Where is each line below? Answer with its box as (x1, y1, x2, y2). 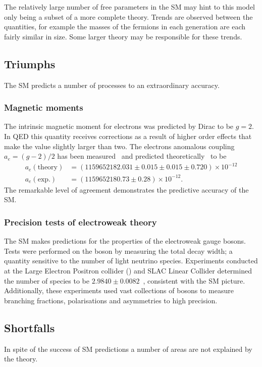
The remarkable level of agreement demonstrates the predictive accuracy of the (4, 184, 249, 195)
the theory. (4, 353, 38, 364)
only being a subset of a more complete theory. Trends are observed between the (4, 11, 253, 22)
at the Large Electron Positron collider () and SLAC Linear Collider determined (4, 265, 252, 276)
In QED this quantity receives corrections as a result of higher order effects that (4, 130, 252, 141)
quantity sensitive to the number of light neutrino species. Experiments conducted (4, 255, 258, 266)
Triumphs (4, 56, 56, 71)
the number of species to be (4, 275, 89, 286)
